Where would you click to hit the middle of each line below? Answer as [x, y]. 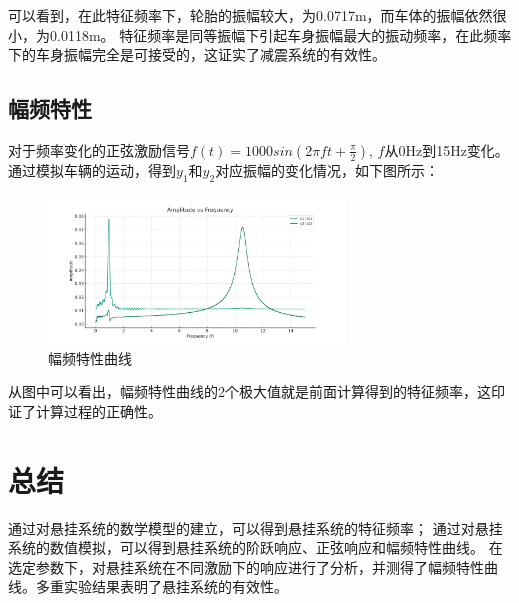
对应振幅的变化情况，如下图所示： [327, 169]
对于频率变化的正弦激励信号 [99, 149]
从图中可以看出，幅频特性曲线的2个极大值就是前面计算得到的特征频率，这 [249, 391]
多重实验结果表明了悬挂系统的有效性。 [161, 586]
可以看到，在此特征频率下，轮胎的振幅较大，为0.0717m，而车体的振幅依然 [250, 15]
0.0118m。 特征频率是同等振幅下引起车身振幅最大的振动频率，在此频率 [280, 34]
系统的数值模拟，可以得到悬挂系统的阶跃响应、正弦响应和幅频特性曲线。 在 [255, 547]
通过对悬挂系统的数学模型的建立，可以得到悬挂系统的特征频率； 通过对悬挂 [255, 527]
